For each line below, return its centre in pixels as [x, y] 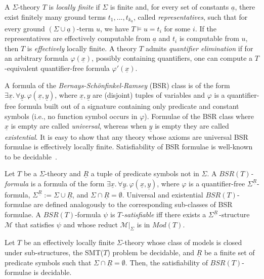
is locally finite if [74, 7]
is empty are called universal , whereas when [79, 126]
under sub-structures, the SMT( [54, 252]
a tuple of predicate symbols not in [145, 173]
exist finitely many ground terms [55, 16]
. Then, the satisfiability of [166, 262]
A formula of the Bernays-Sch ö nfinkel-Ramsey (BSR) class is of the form [117, 85]
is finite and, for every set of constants [169, 7]
